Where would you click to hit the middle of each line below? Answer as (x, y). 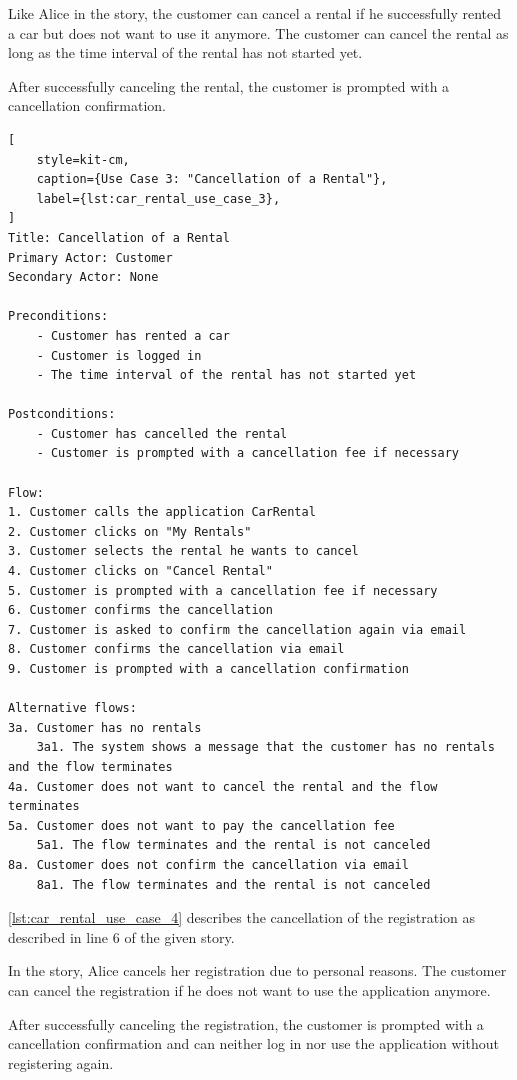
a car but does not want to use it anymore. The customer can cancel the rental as (258, 32)
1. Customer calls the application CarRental (162, 512)
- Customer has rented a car (133, 335)
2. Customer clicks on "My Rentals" (130, 531)
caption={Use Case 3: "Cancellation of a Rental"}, (212, 179)
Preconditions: (58, 316)
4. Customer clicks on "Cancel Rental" (140, 571)
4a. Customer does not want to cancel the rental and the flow (223, 786)
